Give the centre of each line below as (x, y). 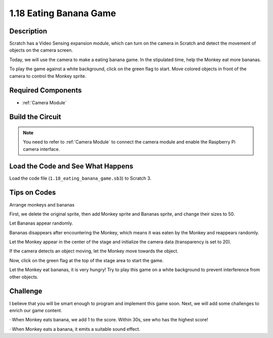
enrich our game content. (36, 310)
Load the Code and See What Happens (71, 166)
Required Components (45, 90)
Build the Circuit (35, 117)
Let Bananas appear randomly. (41, 223)
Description (28, 31)
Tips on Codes (33, 193)
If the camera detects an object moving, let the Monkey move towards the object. (94, 251)
